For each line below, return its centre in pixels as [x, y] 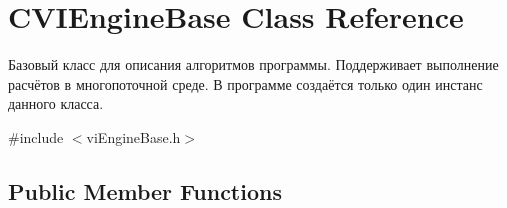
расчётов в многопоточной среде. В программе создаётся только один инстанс [245, 83]
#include [36, 136]
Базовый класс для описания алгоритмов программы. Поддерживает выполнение [253, 64]
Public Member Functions [145, 190]
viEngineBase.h [133, 136]
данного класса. [56, 103]
